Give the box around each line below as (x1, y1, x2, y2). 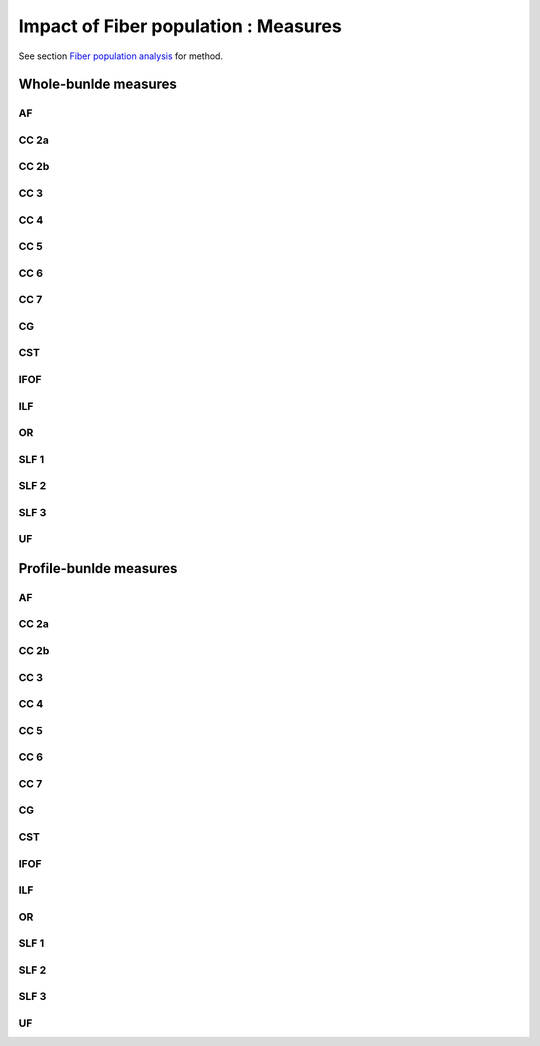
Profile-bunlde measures (18, 560, 178, 577)
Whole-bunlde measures (18, 76, 177, 93)
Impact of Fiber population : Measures (18, 15, 342, 37)
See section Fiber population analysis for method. (18, 50, 224, 62)
